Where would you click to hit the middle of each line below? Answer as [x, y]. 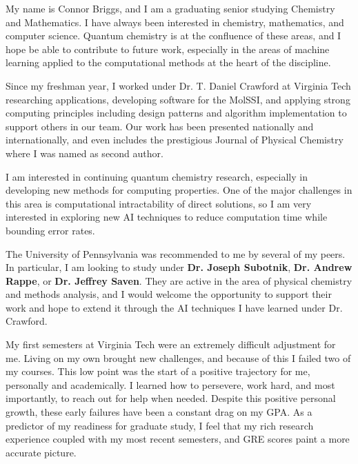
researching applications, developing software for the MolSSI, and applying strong [178, 99]
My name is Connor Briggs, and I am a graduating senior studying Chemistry [170, 8]
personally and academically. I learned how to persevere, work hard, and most [170, 384]
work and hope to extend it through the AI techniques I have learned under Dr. [174, 307]
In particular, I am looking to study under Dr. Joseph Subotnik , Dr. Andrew [179, 267]
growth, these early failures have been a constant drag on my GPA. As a [159, 412]
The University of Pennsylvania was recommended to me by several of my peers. [176, 253]
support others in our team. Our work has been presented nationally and [160, 126]
